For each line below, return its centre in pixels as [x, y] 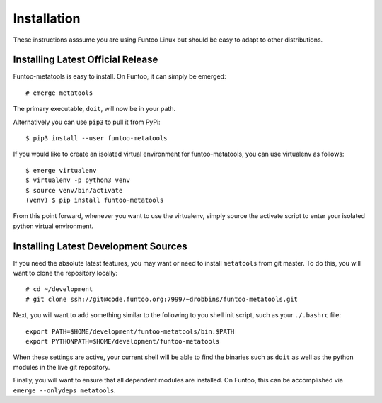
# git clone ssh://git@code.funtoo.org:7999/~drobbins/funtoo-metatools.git [162, 299]
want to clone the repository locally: [65, 273]
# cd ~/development [59, 289]
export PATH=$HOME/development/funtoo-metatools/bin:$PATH [130, 331]
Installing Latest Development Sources [100, 246]
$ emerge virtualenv [61, 170]
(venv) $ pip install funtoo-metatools [95, 200]
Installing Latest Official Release [86, 60]
